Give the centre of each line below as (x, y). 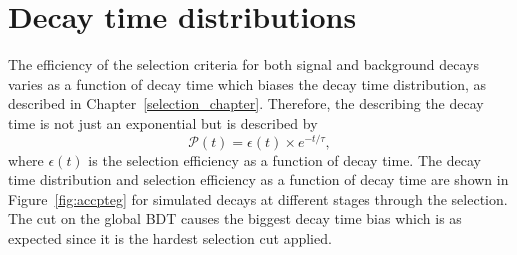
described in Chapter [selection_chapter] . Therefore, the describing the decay (246, 103)
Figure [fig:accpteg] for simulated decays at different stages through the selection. (258, 198)
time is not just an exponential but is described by (163, 122)
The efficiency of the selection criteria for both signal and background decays (243, 64)
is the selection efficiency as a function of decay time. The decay (284, 159)
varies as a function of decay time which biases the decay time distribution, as (247, 83)
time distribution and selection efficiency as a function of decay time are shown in (258, 179)
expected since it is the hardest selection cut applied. (170, 237)
